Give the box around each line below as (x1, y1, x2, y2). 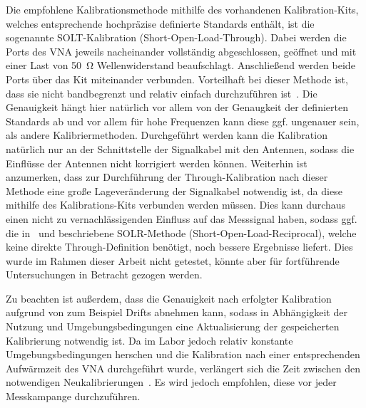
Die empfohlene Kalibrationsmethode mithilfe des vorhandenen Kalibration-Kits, (6, 2, 359, 16)
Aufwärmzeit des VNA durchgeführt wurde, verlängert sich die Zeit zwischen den (6, 360, 361, 375)
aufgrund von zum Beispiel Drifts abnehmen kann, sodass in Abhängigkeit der (6, 305, 347, 320)
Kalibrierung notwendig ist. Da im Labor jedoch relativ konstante (6, 333, 293, 347)
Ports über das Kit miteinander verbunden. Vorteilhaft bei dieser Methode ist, (6, 71, 348, 86)
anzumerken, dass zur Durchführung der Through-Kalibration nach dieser (6, 169, 328, 184)
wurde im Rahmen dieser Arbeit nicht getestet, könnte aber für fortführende (6, 253, 340, 268)
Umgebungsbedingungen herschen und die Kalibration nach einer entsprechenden (6, 347, 360, 362)
